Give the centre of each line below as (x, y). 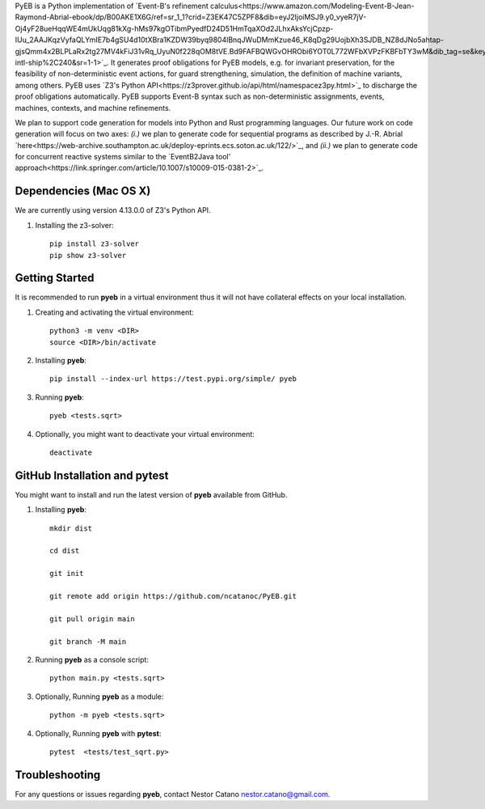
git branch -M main (88, 642)
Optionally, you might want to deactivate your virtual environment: (145, 434)
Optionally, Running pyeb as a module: (99, 697)
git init (67, 574)
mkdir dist (71, 528)
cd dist (65, 551)
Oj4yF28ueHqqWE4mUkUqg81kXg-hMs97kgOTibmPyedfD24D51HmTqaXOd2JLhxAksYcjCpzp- (174, 28)
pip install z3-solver (95, 244)
